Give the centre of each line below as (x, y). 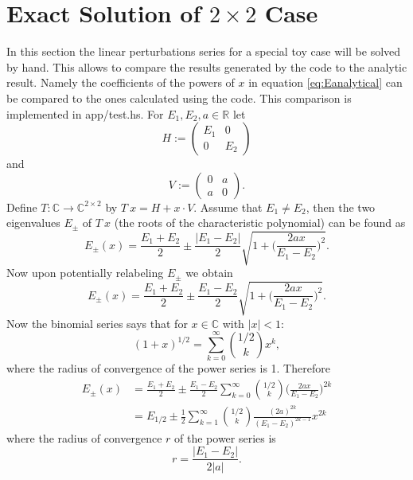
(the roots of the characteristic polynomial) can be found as (260, 222)
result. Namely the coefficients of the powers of (121, 82)
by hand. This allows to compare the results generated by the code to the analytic (207, 66)
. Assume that (228, 207)
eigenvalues (33, 222)
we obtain (209, 273)
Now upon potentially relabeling (85, 273)
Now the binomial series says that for (97, 323)
